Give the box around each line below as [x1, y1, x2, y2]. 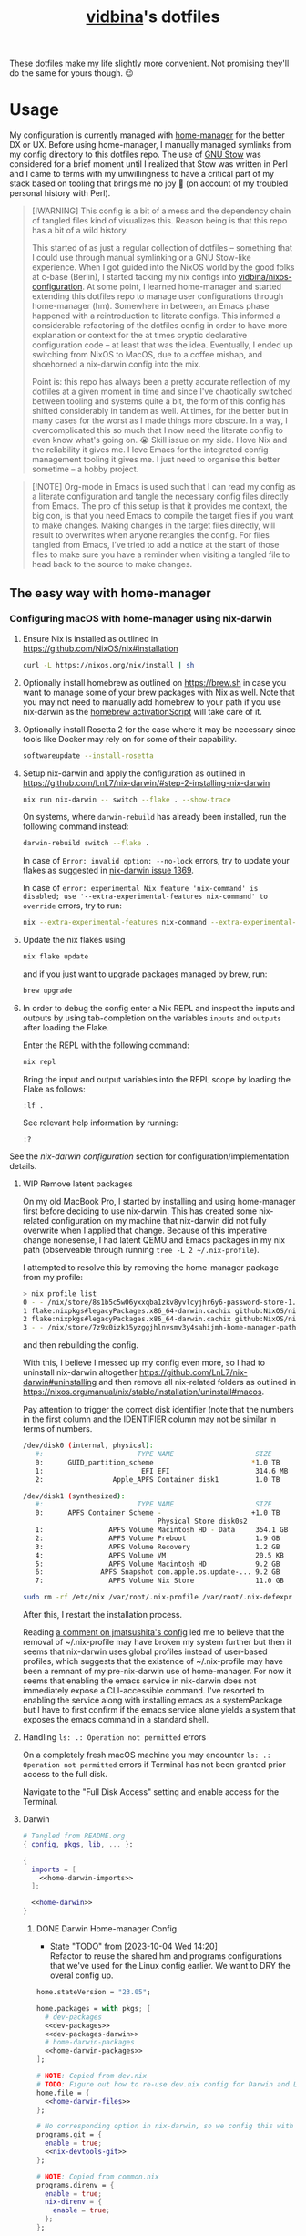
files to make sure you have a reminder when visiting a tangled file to [31, 549, 291, 560]
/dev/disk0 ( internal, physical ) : [22, 1441, 154, 1451]
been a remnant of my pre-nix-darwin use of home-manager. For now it [22, 1666, 291, 1677]
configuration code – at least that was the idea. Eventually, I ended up [31, 339, 293, 350]
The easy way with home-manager [9, 585, 211, 601]
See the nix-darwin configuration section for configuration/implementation [9, 1151, 290, 1162]
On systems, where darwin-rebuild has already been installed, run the [22, 812, 287, 823]
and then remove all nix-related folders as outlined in [98, 1377, 297, 1388]
